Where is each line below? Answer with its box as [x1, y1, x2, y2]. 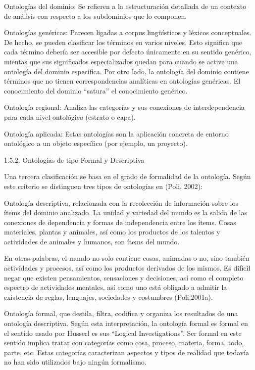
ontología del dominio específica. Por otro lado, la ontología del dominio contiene [4, 66, 249, 76]
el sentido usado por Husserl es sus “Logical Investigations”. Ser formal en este [4, 327, 242, 338]
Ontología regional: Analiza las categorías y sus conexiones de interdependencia [4, 102, 245, 112]
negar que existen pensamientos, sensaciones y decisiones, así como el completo [4, 272, 244, 282]
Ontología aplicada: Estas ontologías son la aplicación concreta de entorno [4, 128, 229, 139]
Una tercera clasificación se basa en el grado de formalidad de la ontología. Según [4, 171, 251, 182]
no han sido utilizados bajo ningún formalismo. [4, 357, 147, 367]
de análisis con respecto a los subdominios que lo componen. [4, 10, 187, 21]
